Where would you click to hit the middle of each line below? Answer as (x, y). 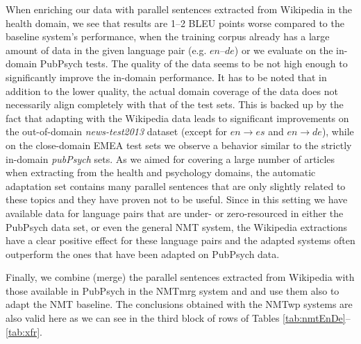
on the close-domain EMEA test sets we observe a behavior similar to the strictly (179, 145)
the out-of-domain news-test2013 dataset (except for (117, 131)
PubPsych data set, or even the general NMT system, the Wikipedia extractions (177, 226)
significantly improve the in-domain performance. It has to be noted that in (166, 77)
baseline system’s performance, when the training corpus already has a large (168, 36)
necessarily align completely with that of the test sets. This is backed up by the (175, 104)
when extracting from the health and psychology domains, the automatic (161, 172)
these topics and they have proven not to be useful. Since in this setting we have (177, 199)
